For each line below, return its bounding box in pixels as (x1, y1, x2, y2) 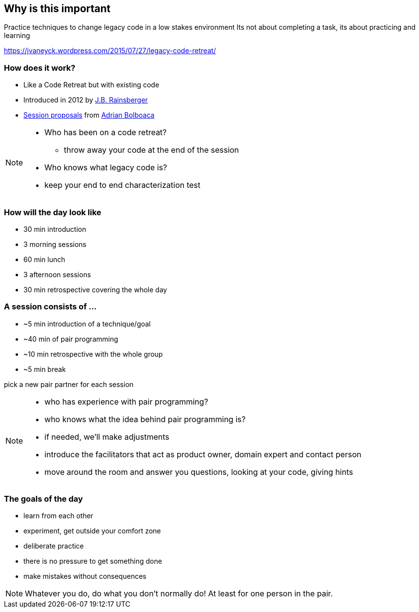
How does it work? (4, 62, 76, 73)
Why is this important (4, 2, 111, 15)
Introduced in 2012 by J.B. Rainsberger (23, 96, 148, 104)
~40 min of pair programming (23, 334, 119, 343)
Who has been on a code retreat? (44, 127, 167, 138)
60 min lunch (23, 255, 65, 264)
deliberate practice (23, 542, 84, 551)
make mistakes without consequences (23, 572, 146, 581)
